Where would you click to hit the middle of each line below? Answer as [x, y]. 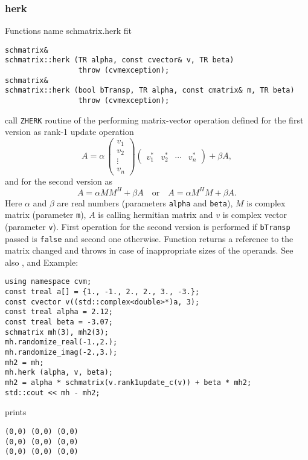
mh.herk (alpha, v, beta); [59, 373]
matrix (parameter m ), [46, 215]
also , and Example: [42, 262]
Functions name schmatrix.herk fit [69, 31]
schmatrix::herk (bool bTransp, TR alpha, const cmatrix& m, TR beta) [150, 90]
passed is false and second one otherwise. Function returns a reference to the [149, 238]
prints [16, 412]
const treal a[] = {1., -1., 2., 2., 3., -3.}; [102, 292]
